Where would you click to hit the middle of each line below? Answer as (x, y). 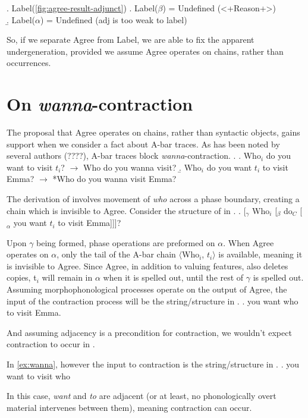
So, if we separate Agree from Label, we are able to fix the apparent (131, 40)
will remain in (67, 277)
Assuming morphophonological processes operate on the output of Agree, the (147, 289)
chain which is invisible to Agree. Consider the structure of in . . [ (126, 210)
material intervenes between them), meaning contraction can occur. (129, 407)
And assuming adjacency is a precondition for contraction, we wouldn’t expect (149, 332)
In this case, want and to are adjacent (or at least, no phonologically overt (142, 396)
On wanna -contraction (100, 104)
